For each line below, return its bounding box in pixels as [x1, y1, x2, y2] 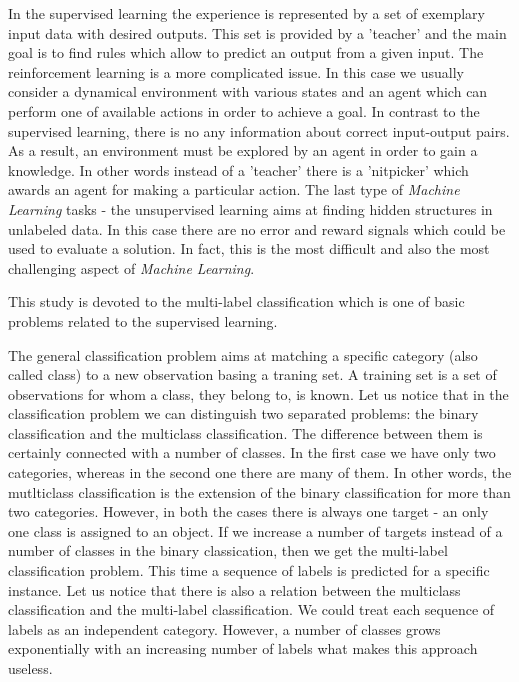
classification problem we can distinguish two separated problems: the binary [8, 403, 479, 424]
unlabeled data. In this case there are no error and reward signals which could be [8, 218, 506, 239]
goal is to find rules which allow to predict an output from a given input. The [8, 42, 484, 63]
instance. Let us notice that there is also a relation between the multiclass [8, 579, 461, 600]
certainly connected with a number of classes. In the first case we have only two [8, 442, 496, 463]
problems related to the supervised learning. [8, 310, 278, 331]
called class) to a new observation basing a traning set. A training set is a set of [8, 364, 497, 385]
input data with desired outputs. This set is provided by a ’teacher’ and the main [8, 22, 507, 43]
